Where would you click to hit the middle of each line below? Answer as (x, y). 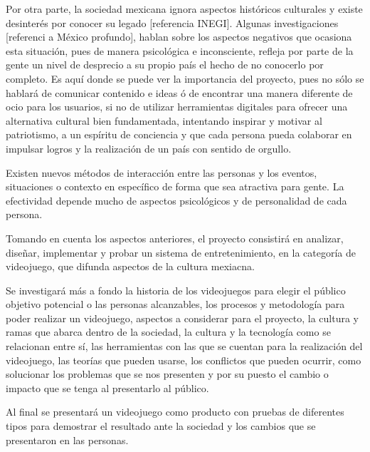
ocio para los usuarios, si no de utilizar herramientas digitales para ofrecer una (177, 107)
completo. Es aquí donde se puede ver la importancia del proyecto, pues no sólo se (185, 78)
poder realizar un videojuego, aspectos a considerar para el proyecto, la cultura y (183, 318)
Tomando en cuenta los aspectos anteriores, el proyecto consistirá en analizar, (175, 238)
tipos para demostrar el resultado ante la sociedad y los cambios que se (161, 426)
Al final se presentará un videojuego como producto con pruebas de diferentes (175, 412)
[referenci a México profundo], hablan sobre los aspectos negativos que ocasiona (179, 37)
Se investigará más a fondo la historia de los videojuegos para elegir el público (176, 290)
